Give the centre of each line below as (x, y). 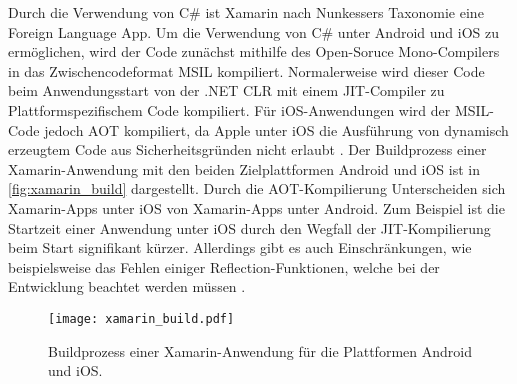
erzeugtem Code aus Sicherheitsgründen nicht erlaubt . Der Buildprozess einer (247, 149)
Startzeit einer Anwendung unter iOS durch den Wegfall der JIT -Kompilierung (249, 227)
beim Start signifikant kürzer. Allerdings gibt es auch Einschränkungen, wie (240, 247)
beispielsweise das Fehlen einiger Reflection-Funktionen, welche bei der (224, 266)
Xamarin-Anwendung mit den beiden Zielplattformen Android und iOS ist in (244, 168)
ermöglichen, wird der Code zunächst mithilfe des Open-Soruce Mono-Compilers (254, 51)
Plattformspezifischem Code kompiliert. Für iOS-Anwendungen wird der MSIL (249, 109)
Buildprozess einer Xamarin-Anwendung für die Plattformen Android (260, 350)
